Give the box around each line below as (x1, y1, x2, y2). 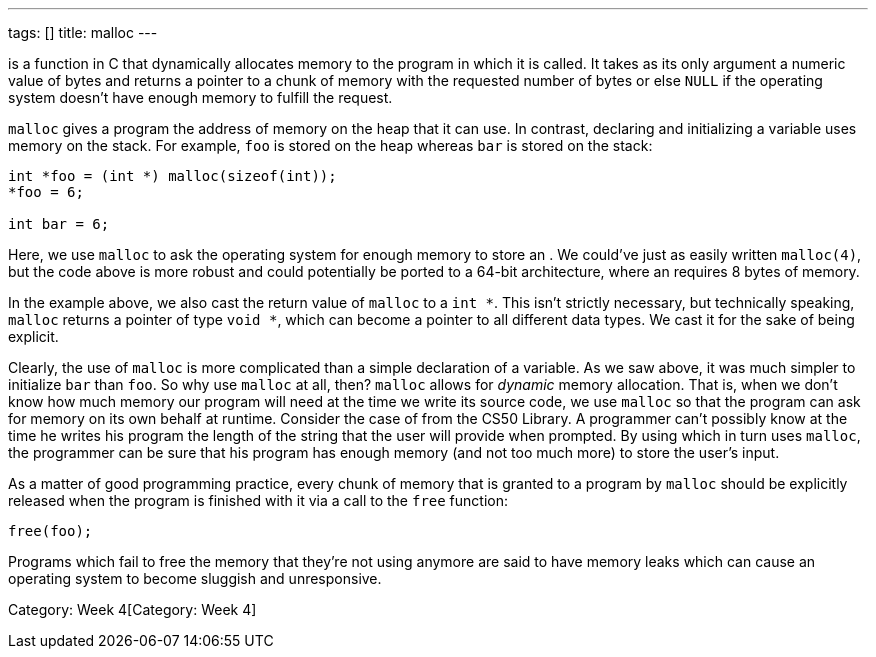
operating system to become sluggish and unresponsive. (8, 570, 382, 587)
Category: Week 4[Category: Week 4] (8, 601, 257, 618)
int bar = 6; (8, 216, 110, 232)
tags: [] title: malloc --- (8, 24, 158, 41)
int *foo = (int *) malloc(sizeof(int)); (8, 168, 337, 184)
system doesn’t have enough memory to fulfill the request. (8, 89, 393, 106)
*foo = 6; (8, 184, 84, 200)
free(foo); (8, 523, 93, 539)
